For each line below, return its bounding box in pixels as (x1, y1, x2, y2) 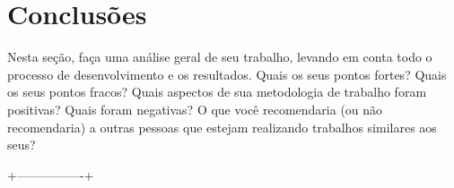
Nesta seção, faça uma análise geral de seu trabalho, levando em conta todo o (7, 47, 432, 66)
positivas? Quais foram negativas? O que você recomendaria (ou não (7, 99, 383, 118)
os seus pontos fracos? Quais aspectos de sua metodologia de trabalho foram (7, 82, 427, 101)
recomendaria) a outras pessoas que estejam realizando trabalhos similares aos (7, 117, 437, 136)
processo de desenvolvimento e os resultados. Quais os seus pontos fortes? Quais (7, 64, 447, 83)
